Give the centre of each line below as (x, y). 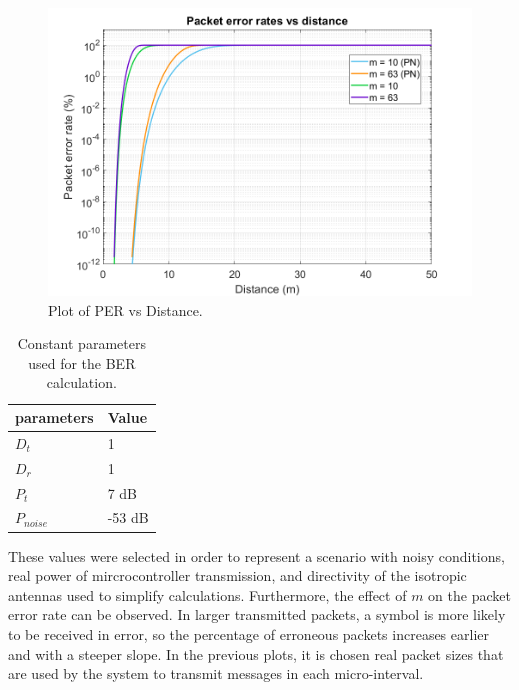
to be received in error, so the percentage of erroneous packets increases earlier (248, 633)
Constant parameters (81, 343)
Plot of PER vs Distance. (125, 309)
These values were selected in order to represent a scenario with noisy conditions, (256, 555)
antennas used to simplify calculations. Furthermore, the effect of (207, 594)
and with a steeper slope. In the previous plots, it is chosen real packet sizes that (256, 653)
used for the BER (82, 362)
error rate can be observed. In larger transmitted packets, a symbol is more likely (257, 614)
